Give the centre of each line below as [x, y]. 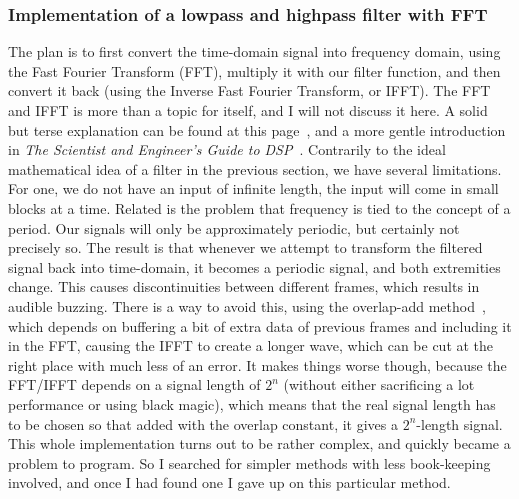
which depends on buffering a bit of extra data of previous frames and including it [260, 325]
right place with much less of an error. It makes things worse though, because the [257, 364]
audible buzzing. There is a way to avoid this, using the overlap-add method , [247, 305]
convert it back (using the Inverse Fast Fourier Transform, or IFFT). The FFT [249, 90]
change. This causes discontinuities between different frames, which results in [244, 286]
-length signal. [459, 423]
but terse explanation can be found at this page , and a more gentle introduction [257, 129]
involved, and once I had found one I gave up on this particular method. [229, 482]
